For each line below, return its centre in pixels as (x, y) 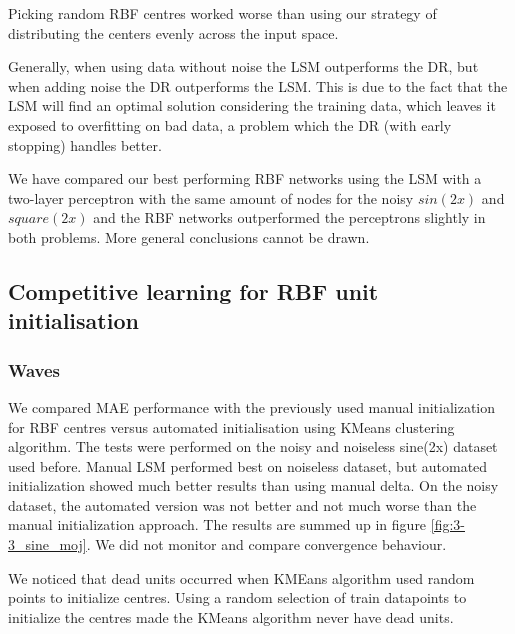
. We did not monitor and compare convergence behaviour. (266, 544)
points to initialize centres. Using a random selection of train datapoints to (237, 597)
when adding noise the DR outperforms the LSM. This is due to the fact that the (258, 85)
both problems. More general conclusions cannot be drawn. (189, 236)
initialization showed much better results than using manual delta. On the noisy (253, 485)
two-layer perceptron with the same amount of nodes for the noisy (211, 197)
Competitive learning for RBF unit (193, 290)
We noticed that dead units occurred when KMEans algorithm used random (241, 577)
